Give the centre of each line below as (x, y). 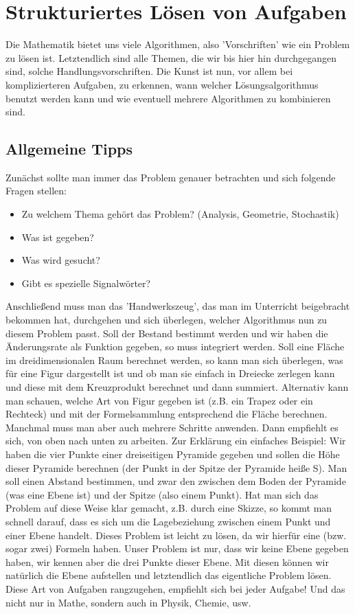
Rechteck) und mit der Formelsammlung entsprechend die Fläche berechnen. (167, 414)
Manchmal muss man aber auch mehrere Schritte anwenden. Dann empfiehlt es (172, 427)
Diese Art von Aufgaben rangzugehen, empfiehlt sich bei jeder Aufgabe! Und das (175, 588)
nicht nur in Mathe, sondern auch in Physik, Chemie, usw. (128, 602)
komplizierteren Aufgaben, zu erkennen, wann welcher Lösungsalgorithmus (162, 84)
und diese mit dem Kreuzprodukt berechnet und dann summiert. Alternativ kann (177, 387)
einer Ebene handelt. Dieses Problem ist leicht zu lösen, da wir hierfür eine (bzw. (176, 535)
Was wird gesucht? (61, 260)
